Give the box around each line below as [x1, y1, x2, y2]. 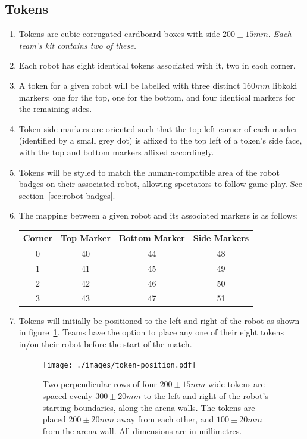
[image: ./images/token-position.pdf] [42, 360, 196, 369]
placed [42, 413, 66, 425]
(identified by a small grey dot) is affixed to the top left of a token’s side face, [18, 134, 302, 147]
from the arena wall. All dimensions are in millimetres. [42, 424, 242, 437]
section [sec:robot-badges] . [18, 189, 115, 201]
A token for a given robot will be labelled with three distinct [18, 79, 240, 91]
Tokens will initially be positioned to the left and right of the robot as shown [18, 314, 300, 326]
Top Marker [61, 232, 111, 244]
